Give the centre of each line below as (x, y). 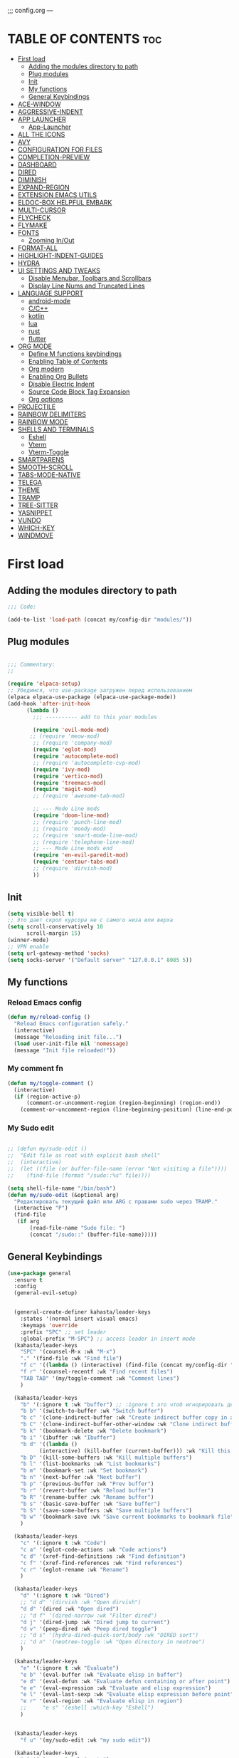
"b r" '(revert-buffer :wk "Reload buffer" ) (87, 1490)
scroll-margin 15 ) (53, 933)
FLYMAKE (32, 225)
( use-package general (39, 1273)
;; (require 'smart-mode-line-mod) (86, 835)
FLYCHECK (34, 217)
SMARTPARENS (41, 459)
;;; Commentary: (31, 664)
